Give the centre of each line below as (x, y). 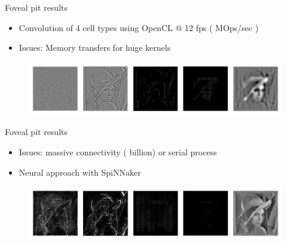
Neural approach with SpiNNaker (80, 172)
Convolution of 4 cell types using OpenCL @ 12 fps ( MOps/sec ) (139, 27)
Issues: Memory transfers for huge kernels (95, 48)
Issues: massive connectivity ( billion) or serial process (118, 151)
